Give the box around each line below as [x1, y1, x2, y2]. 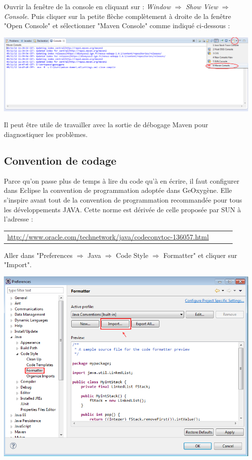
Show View [186, 1, 218, 11]
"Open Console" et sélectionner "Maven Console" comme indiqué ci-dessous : [4, 20, 230, 31]
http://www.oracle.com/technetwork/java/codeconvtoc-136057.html [7, 231, 209, 241]
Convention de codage [4, 153, 117, 168]
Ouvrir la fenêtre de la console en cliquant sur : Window [4, 1, 171, 11]
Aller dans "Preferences [4, 250, 73, 260]
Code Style [116, 250, 148, 260]
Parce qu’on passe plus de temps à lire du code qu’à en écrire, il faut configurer [4, 175, 239, 186]
